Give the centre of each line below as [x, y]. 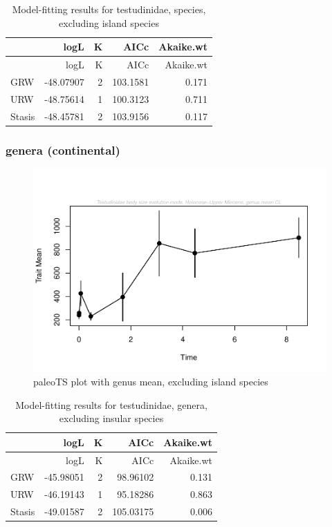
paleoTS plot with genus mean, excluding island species [151, 381]
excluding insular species [111, 418]
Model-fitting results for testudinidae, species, [109, 9]
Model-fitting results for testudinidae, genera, [111, 404]
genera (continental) [63, 150]
